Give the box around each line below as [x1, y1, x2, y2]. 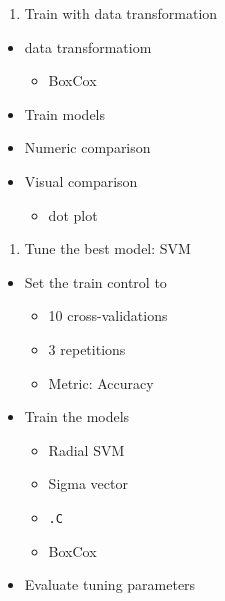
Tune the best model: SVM [24, 238, 191, 259]
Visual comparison [24, 170, 138, 191]
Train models [24, 103, 106, 124]
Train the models [24, 406, 130, 427]
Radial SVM [48, 439, 125, 460]
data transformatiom [24, 36, 152, 57]
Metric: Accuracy [48, 372, 154, 393]
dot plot [48, 204, 98, 225]
